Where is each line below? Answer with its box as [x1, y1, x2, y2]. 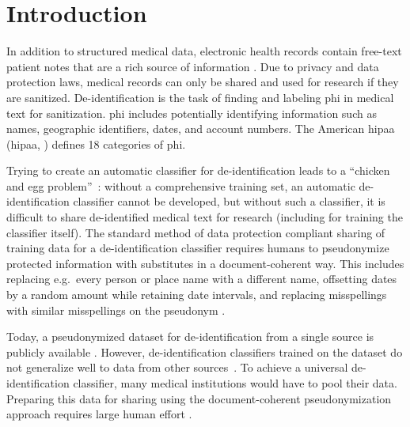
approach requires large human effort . [6, 406, 192, 422]
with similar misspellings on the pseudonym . [6, 301, 226, 318]
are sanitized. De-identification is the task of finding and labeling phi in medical [6, 89, 394, 105]
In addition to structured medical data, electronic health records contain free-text [6, 43, 402, 59]
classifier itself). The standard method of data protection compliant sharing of [6, 224, 385, 240]
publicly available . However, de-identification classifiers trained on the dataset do [6, 343, 403, 360]
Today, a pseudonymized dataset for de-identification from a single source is [6, 328, 374, 345]
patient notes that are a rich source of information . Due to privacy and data [6, 58, 379, 74]
